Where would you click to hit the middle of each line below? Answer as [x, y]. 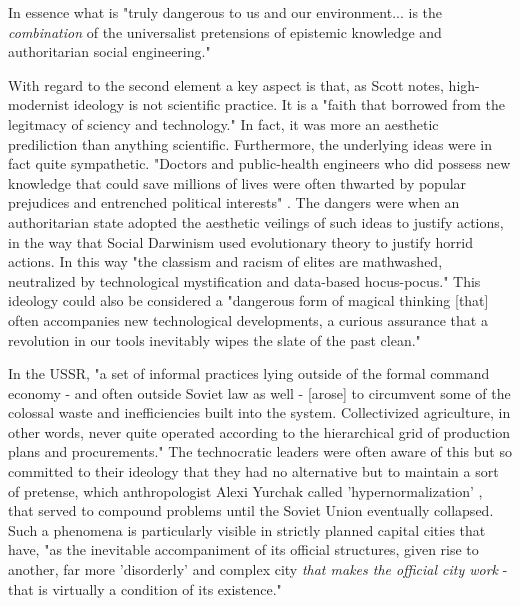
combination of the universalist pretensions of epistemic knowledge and [225, 31]
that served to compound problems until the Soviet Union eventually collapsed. [251, 510]
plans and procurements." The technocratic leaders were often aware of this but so [260, 451]
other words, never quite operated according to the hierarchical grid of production [259, 431]
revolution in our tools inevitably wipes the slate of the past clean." [214, 339]
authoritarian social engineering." [109, 51]
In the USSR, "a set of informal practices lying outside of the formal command [249, 373]
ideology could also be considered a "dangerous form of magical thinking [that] [248, 300]
